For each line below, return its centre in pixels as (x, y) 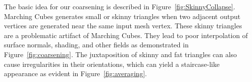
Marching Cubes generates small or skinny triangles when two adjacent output (122, 16)
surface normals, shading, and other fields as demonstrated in (96, 45)
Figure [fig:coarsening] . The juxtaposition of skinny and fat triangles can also (121, 54)
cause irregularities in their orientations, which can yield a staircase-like (112, 64)
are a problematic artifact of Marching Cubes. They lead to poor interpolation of (126, 35)
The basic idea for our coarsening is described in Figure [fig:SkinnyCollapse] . (120, 6)
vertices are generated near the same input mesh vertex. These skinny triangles (123, 26)
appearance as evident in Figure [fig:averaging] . (75, 73)
